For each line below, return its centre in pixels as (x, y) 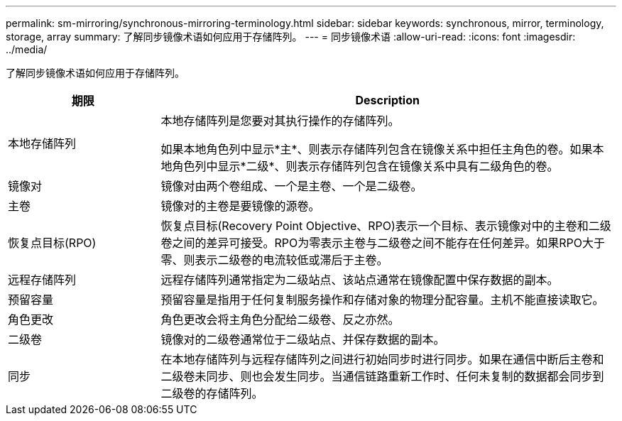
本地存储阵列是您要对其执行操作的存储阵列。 (280, 121)
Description (387, 100)
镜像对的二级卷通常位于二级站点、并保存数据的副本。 (303, 339)
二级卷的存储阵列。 (212, 393)
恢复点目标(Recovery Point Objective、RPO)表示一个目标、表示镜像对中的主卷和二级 (386, 226)
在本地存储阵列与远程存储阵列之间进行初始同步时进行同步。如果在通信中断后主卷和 (382, 359)
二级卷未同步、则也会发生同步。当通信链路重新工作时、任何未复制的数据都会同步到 (382, 376)
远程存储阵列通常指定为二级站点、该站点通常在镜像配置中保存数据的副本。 (360, 280)
